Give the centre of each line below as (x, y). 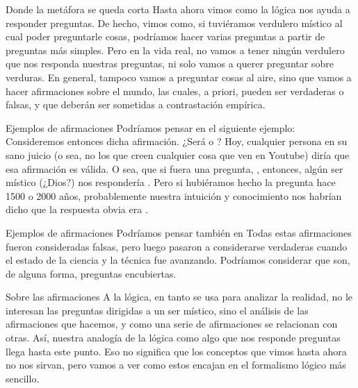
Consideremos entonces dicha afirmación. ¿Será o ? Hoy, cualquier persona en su (177, 141)
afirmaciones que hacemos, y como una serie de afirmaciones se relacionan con (172, 324)
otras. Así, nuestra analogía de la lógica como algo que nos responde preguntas (173, 338)
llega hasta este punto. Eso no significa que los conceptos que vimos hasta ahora (176, 351)
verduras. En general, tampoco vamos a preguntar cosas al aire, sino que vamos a (179, 77)
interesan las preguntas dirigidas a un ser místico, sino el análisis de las (157, 310)
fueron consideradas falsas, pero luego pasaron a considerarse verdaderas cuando (177, 246)
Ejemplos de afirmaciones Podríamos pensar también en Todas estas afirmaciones (179, 232)
